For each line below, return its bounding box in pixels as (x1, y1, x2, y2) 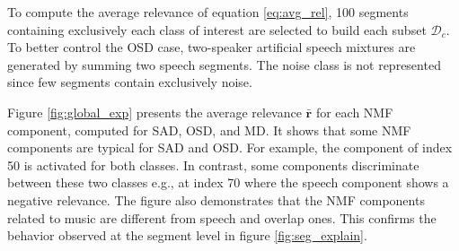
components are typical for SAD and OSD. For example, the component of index (7, 138, 453, 157)
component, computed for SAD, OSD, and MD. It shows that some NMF (7, 120, 411, 139)
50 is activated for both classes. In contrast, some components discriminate (7, 155, 419, 174)
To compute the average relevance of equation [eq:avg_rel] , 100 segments (7, 3, 409, 21)
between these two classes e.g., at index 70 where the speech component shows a (7, 173, 449, 192)
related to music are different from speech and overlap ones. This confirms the (7, 208, 437, 227)
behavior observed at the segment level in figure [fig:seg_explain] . (7, 226, 367, 245)
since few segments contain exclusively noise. (7, 73, 252, 91)
